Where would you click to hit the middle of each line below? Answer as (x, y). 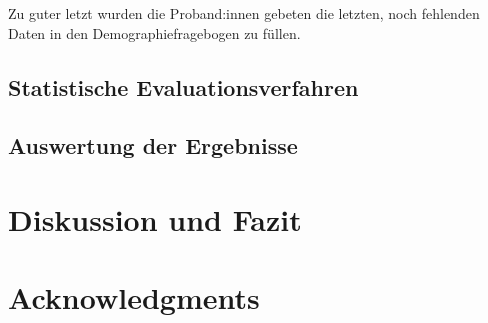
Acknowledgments (134, 297)
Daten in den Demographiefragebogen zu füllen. (154, 32)
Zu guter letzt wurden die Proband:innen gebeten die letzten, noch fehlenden (244, 13)
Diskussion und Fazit (155, 218)
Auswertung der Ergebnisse (153, 145)
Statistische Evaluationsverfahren (183, 86)
